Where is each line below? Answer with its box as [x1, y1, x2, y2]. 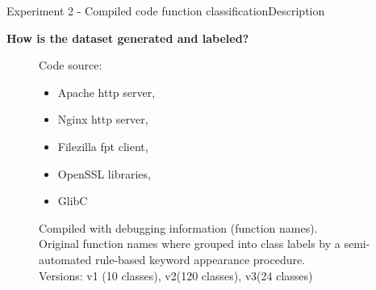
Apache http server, [57, 83, 156, 100]
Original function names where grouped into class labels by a [39, 235, 340, 252]
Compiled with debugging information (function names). [39, 219, 318, 236]
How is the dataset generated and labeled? [6, 29, 249, 46]
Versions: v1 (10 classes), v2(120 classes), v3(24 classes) [39, 267, 313, 284]
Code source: [39, 57, 102, 74]
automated [39, 250, 92, 267]
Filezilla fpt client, [57, 137, 148, 154]
